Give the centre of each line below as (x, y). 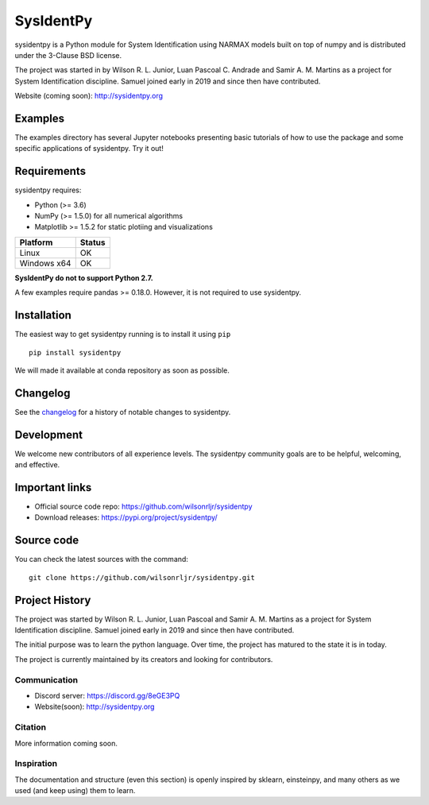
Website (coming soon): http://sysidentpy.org (89, 96)
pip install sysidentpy (75, 352)
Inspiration (36, 764)
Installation (43, 315)
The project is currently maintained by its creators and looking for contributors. (144, 659)
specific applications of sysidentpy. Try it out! (89, 149)
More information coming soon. (66, 743)
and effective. (37, 465)
